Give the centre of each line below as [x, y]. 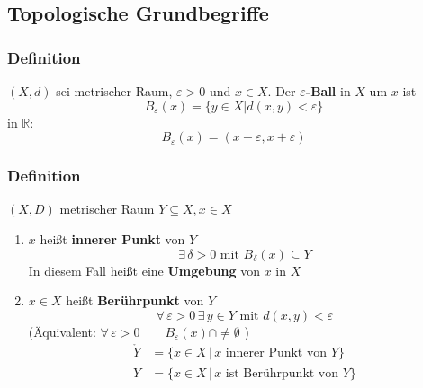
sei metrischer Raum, [114, 91]
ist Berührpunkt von [282, 373]
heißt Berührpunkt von [135, 300]
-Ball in [328, 91]
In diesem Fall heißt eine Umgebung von [144, 270]
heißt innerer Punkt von [112, 239]
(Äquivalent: [62, 331]
